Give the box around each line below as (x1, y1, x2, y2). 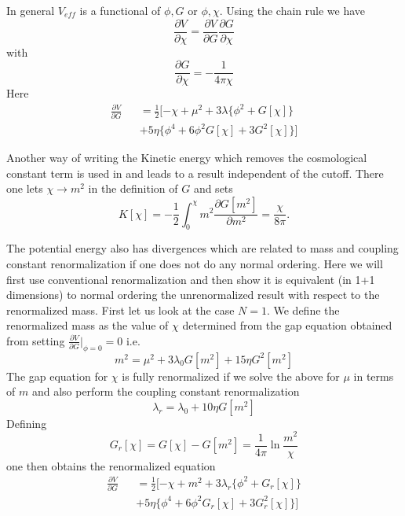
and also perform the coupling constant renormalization (31, 383, 300, 400)
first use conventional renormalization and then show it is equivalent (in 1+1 (6, 271, 375, 287)
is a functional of (79, 2, 161, 18)
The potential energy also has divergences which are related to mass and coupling (6, 240, 399, 256)
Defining (6, 415, 47, 431)
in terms (353, 367, 394, 384)
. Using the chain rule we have (219, 2, 366, 18)
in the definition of (88, 180, 178, 197)
